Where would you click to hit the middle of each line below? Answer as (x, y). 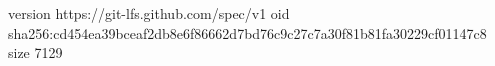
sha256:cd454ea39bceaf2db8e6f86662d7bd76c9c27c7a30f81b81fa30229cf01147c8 (247, 32)
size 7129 (35, 52)
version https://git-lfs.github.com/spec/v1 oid (149, 13)
